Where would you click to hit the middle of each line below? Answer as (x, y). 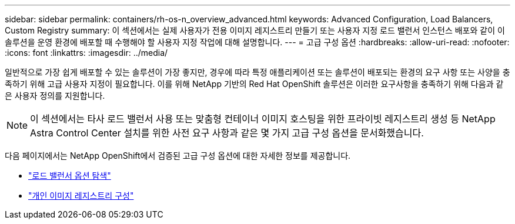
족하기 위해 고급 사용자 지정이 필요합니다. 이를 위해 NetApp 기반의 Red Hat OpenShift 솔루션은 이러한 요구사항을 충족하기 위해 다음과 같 (254, 84)
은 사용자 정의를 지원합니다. (55, 96)
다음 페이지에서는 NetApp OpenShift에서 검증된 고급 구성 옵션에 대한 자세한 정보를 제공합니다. (178, 156)
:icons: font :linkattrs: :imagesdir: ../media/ (86, 53)
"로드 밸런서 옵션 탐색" (70, 175)
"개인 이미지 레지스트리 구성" (81, 195)
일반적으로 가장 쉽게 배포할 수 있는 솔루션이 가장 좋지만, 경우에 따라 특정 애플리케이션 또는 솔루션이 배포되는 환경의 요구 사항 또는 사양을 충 (257, 72)
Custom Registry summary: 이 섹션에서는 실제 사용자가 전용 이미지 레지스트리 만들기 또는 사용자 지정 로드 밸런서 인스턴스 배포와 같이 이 (255, 30)
